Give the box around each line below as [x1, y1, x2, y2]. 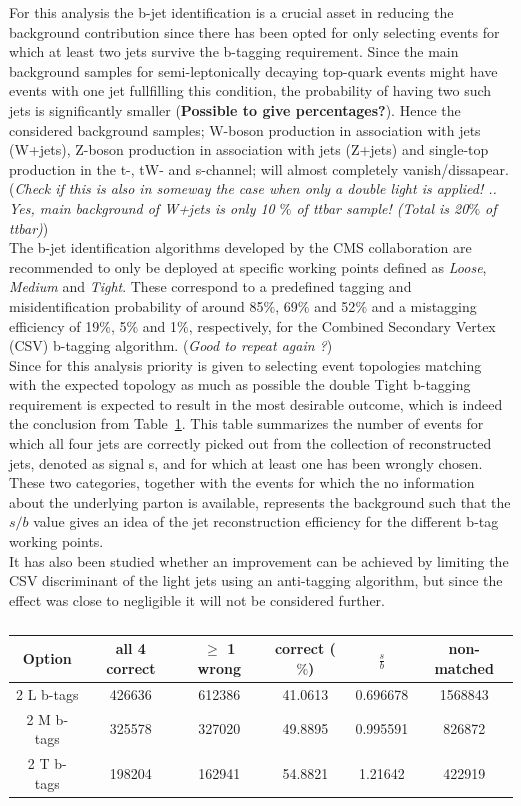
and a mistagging [371, 295, 477, 316]
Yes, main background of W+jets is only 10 [9, 197, 275, 218]
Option [22, 648, 72, 669]
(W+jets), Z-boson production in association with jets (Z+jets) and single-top [9, 139, 489, 160]
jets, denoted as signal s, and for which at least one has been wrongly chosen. [9, 452, 483, 473]
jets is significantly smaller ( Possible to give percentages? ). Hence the [9, 99, 461, 120]
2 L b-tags [16, 683, 79, 704]
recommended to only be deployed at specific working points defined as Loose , [9, 256, 487, 277]
